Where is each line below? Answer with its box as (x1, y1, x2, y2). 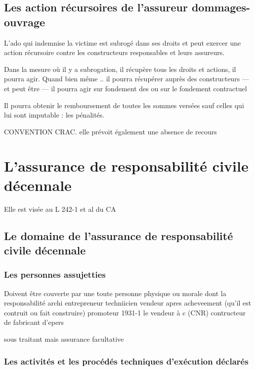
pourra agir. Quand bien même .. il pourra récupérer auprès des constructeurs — (4, 73, 249, 84)
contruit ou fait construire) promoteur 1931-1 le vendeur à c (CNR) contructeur (4, 307, 246, 317)
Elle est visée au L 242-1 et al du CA (4, 203, 116, 214)
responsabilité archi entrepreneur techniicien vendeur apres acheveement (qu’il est (4, 298, 252, 308)
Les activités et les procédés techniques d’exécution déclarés (4, 355, 249, 367)
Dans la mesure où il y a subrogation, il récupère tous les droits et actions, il (4, 63, 236, 74)
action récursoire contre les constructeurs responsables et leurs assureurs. (4, 47, 225, 58)
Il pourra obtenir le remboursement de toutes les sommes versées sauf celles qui (4, 100, 244, 110)
